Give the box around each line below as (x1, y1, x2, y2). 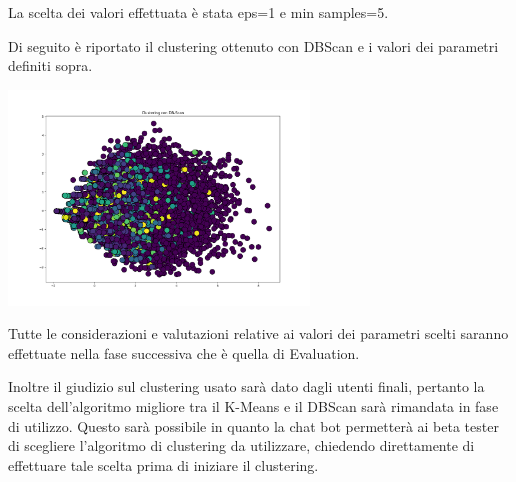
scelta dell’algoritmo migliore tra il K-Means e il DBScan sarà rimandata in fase (8, 396, 499, 416)
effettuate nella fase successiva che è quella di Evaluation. (8, 342, 360, 363)
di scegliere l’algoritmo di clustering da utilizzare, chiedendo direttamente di (8, 435, 475, 456)
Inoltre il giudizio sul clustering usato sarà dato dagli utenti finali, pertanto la (8, 376, 485, 397)
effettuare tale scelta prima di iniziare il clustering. (8, 454, 319, 475)
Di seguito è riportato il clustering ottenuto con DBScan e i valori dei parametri (8, 35, 499, 56)
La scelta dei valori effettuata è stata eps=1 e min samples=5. (8, 2, 389, 22)
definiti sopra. (8, 55, 93, 76)
